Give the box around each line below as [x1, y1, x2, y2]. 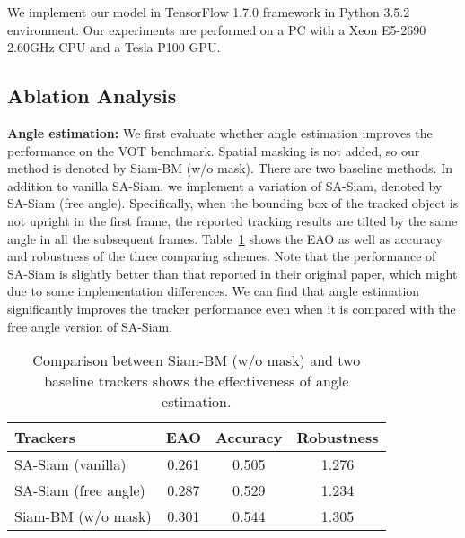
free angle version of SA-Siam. [7, 317, 173, 335]
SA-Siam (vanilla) [14, 454, 127, 475]
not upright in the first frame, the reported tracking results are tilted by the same [7, 211, 458, 230]
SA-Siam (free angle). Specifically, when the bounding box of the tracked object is [7, 194, 459, 213]
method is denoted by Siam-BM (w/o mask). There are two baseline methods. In [7, 159, 452, 178]
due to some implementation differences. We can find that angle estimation [7, 282, 420, 300]
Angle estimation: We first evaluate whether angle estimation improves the [7, 123, 433, 142]
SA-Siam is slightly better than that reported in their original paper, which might [7, 264, 458, 282]
